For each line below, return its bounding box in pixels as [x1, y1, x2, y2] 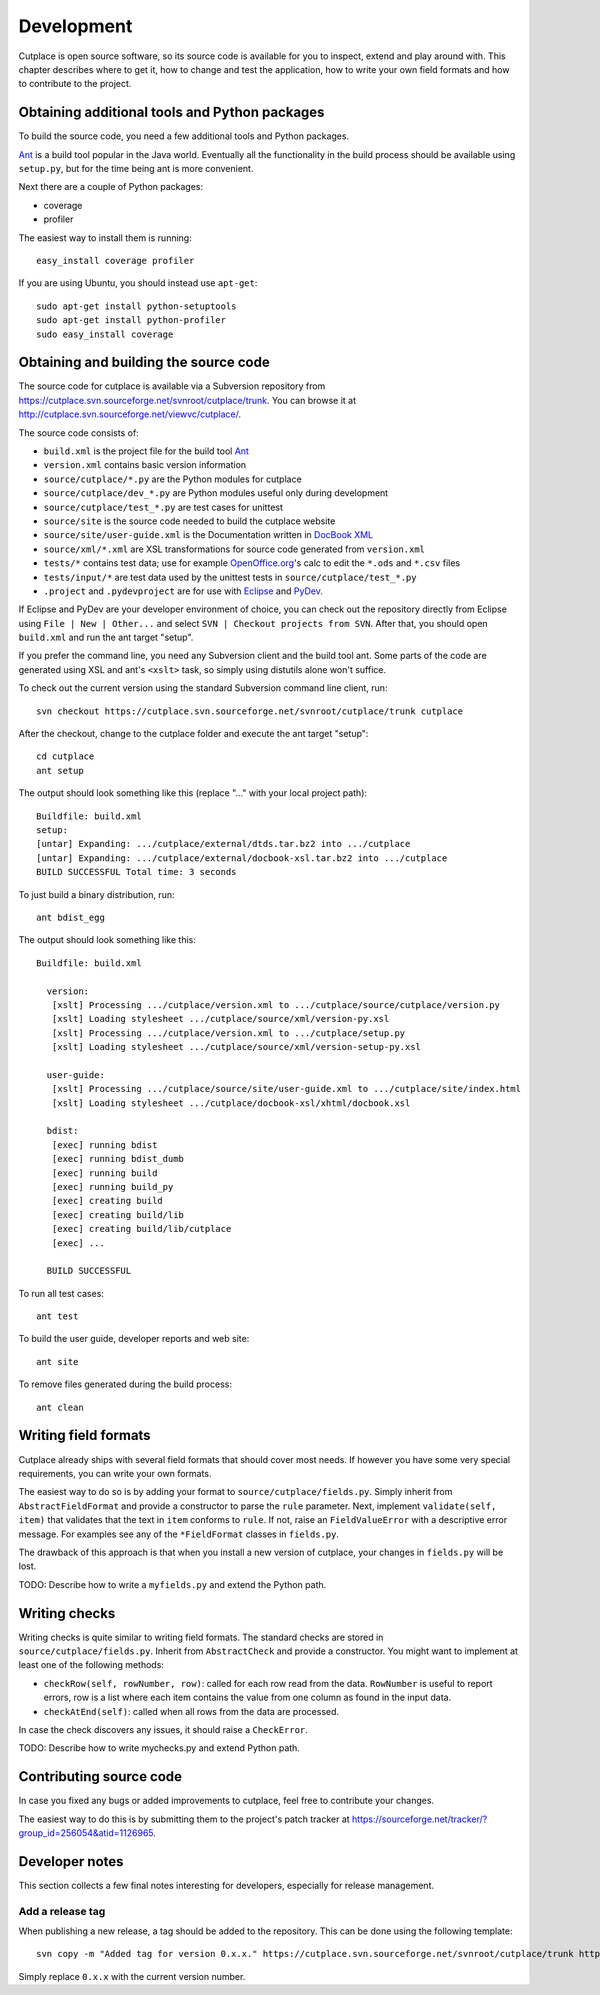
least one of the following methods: [18, 1659, 165, 1671]
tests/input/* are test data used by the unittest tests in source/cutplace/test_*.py [43, 571, 417, 583]
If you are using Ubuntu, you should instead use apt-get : [18, 277, 258, 289]
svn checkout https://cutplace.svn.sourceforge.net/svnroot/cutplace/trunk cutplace [36, 705, 464, 717]
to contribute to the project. [18, 78, 132, 90]
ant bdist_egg [36, 911, 105, 923]
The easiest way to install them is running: [18, 231, 192, 244]
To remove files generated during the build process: [18, 1378, 232, 1390]
